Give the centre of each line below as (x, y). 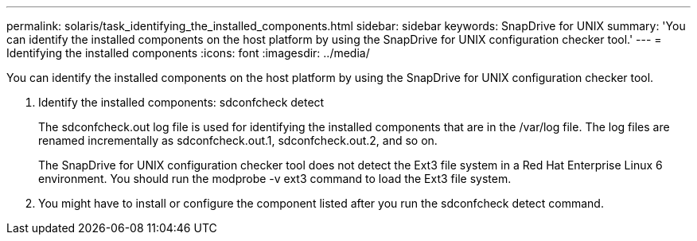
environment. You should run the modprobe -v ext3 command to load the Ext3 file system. (275, 179)
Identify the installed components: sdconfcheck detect (181, 102)
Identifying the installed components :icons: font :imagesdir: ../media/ (188, 53)
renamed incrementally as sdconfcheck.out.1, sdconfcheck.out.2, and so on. (238, 140)
